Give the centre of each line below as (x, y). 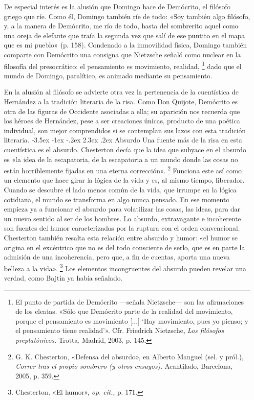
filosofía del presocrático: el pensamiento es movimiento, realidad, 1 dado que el (123, 65)
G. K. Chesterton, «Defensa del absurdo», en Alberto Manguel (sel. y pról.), (129, 356)
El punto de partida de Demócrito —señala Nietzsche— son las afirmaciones (129, 301)
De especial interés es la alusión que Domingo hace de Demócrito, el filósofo (117, 6)
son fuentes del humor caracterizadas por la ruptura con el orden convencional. (122, 228)
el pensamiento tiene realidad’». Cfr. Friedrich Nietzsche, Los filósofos (120, 330)
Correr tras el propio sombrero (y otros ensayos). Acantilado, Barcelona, (124, 366)
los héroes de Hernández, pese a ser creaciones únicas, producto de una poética (122, 121)
